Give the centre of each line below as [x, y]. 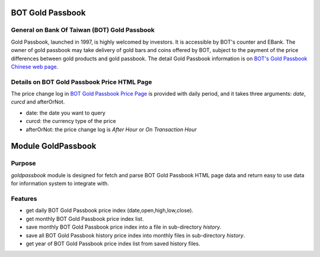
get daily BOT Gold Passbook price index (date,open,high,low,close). [110, 210]
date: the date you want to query [66, 113]
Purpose [23, 164]
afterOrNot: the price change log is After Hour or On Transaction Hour [111, 129]
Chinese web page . [35, 66]
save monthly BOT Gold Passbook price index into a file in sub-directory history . [124, 227]
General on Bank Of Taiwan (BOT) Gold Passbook [83, 30]
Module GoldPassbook [54, 146]
